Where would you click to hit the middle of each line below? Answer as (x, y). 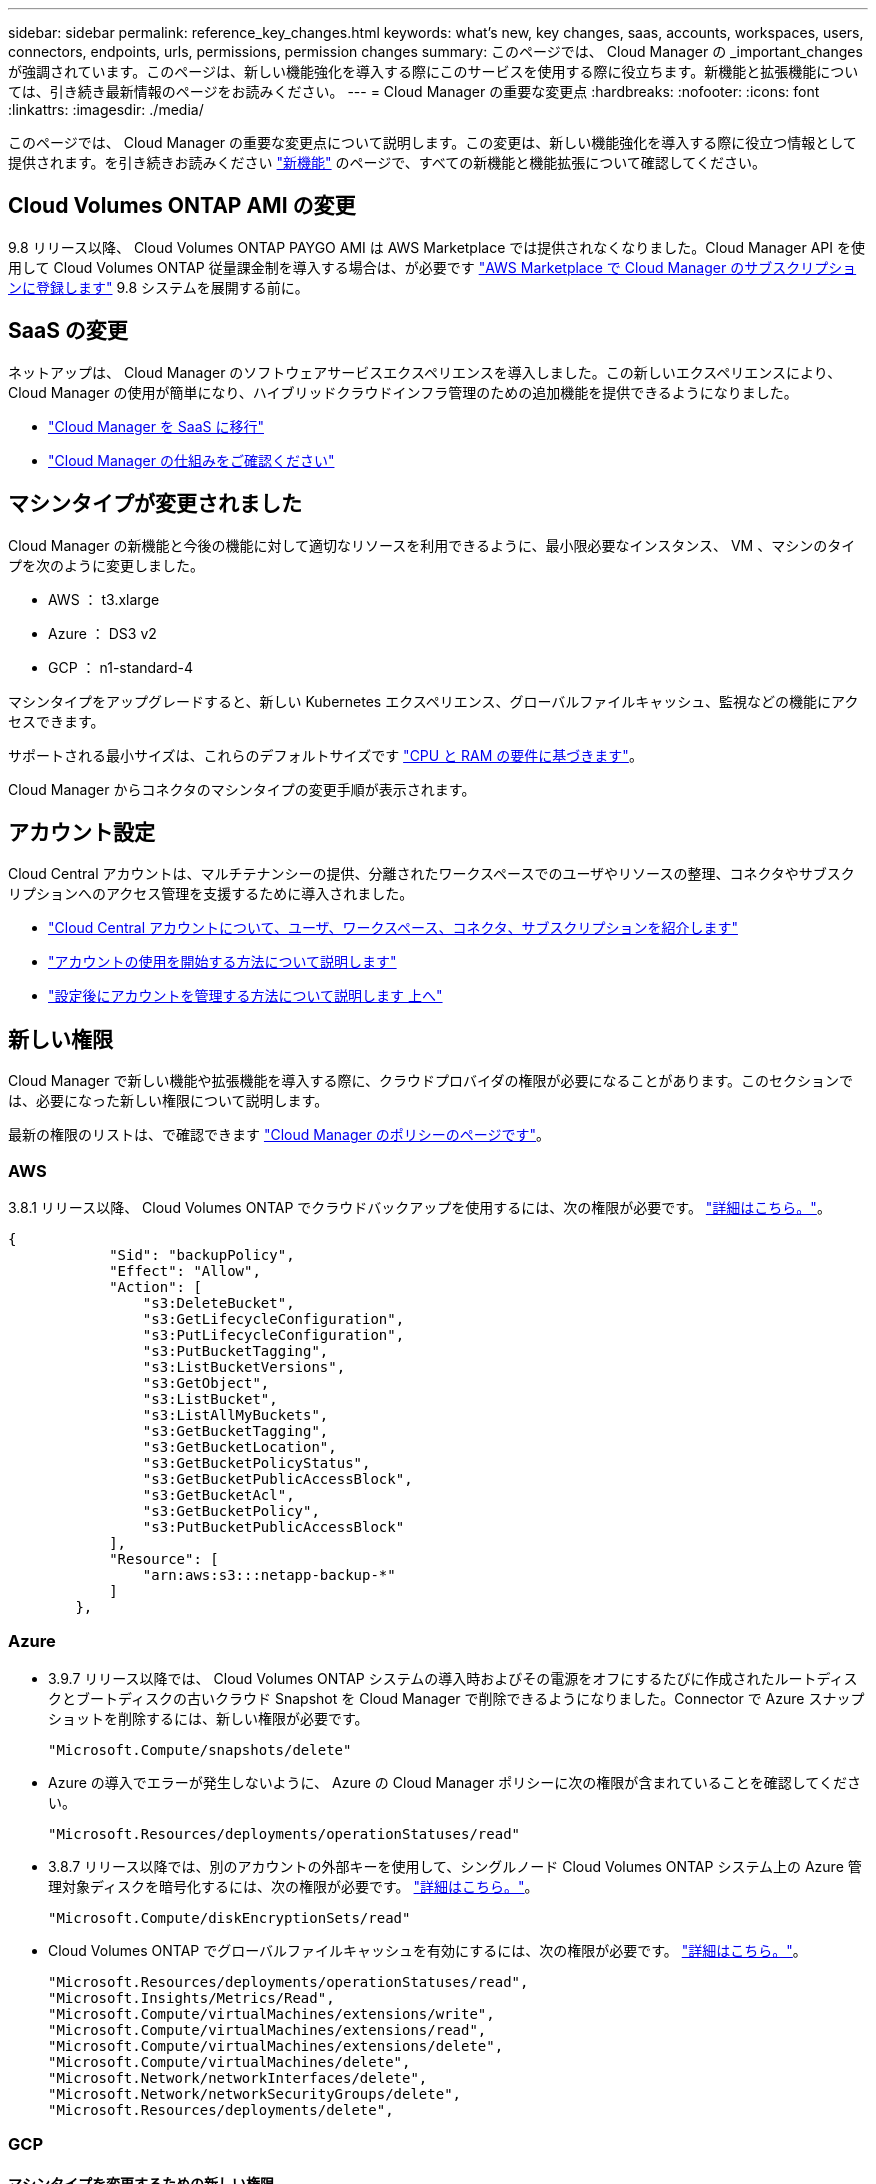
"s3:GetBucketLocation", (239, 1446)
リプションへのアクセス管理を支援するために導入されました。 (211, 894)
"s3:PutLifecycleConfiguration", (273, 1334)
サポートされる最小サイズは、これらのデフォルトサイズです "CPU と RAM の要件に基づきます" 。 (325, 755)
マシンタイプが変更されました (155, 504)
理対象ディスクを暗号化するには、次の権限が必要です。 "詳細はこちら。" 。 (293, 1886)
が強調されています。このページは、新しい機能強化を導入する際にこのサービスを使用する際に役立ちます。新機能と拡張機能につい (433, 71)
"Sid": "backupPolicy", (202, 1254)
